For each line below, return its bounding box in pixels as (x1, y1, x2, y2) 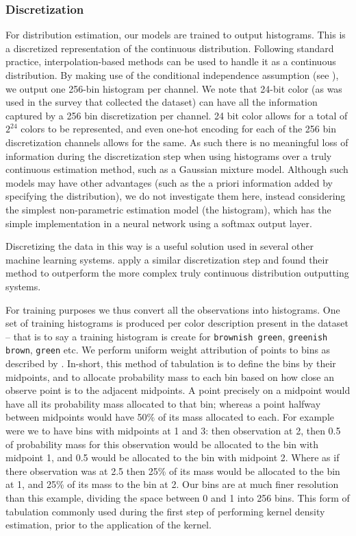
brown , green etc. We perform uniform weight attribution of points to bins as (5, 342, 331, 357)
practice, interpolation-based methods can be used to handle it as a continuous (5, 54, 336, 69)
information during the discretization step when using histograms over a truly (5, 148, 332, 163)
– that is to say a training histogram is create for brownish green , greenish (5, 329, 328, 343)
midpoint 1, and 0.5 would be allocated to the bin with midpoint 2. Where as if (5, 450, 340, 465)
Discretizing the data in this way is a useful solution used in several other (5, 239, 314, 253)
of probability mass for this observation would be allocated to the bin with (5, 436, 319, 451)
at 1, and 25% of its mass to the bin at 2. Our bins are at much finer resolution (5, 477, 339, 491)
